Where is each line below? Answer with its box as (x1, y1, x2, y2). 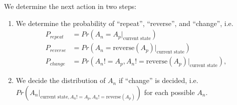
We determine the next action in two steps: (4, 1, 137, 11)
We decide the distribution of (16, 75, 106, 85)
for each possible (144, 86, 195, 97)
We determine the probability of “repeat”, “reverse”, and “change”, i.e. (16, 17, 233, 28)
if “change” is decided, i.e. (118, 75, 198, 85)
